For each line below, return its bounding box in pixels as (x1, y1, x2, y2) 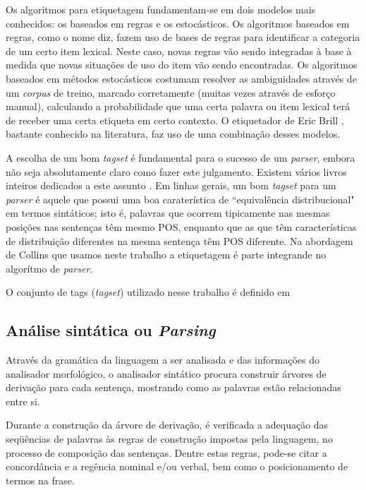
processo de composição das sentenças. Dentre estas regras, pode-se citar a (6, 445, 327, 460)
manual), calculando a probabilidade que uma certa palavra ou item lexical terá (6, 99, 350, 114)
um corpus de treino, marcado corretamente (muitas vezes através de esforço (6, 85, 336, 100)
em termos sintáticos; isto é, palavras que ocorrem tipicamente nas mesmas (6, 205, 330, 220)
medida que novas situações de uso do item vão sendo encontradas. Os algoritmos (6, 57, 358, 72)
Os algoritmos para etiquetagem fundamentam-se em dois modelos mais (6, 2, 316, 16)
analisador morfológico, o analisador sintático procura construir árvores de (6, 366, 327, 381)
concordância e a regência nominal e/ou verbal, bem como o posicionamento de (6, 459, 348, 474)
